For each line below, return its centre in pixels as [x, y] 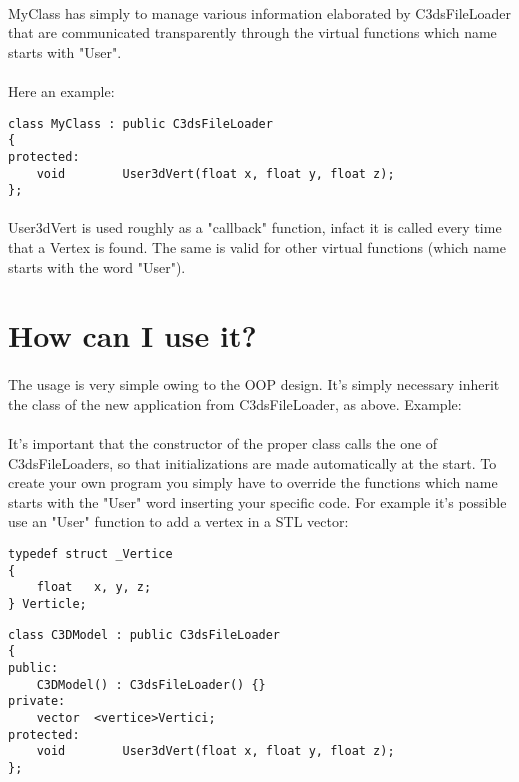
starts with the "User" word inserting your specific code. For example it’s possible [257, 501]
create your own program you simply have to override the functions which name [253, 482]
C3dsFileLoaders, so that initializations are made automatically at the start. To [252, 462]
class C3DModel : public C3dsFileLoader [144, 634]
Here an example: [61, 90]
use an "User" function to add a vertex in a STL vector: [178, 521]
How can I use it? [132, 335]
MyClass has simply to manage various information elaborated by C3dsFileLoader [260, 12]
